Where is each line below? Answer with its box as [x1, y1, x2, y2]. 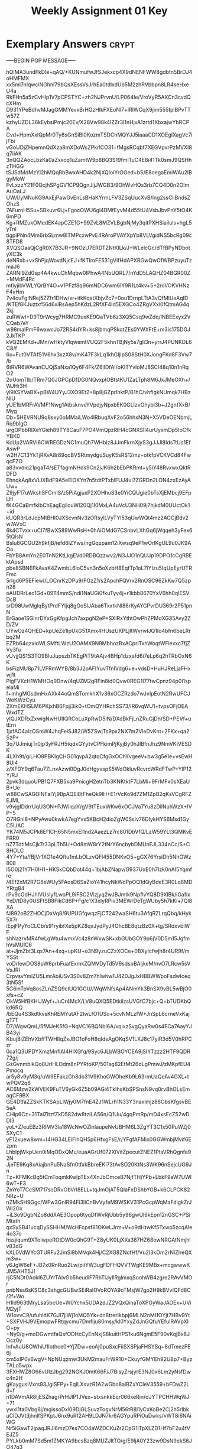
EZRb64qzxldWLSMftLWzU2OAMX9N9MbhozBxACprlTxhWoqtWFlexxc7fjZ [6, 639, 190, 646]
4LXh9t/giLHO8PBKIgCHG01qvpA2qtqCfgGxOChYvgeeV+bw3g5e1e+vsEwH [6, 752, 193, 760]
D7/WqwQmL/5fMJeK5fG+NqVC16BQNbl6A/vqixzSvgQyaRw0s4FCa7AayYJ [6, 1022, 192, 1029]
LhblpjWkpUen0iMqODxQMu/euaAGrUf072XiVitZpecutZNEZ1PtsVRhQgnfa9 [6, 1148, 191, 1155]
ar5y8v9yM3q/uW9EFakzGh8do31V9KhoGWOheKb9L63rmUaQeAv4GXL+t [6, 1073, 189, 1080]
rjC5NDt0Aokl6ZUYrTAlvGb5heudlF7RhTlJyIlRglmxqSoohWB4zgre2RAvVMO [6, 1273, 193, 1281]
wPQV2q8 [6, 1079, 31, 1086]
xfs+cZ [6, 991, 24, 998]
